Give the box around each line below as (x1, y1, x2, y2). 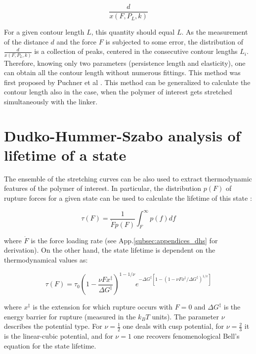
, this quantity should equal (91, 27, 175, 37)
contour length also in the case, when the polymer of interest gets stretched (4, 87, 232, 97)
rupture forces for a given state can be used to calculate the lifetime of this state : (4, 193, 252, 203)
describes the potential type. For (4, 321, 102, 331)
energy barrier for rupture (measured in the (4, 311, 136, 321)
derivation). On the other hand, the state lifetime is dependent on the (4, 245, 215, 255)
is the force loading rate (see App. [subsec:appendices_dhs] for (31, 235, 218, 245)
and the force (56, 36, 97, 46)
